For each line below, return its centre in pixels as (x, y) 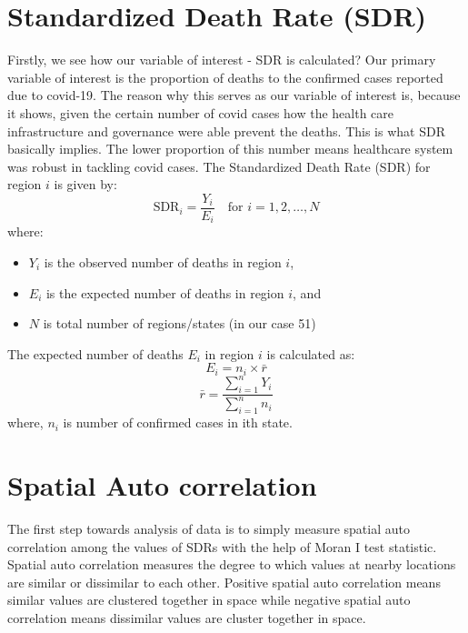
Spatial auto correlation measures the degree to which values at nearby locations (232, 564)
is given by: (85, 184)
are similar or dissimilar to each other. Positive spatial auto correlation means (224, 582)
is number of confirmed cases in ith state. (178, 422)
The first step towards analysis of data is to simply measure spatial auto (209, 528)
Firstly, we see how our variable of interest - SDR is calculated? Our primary (222, 60)
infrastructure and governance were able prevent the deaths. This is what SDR (226, 131)
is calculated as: (311, 353)
